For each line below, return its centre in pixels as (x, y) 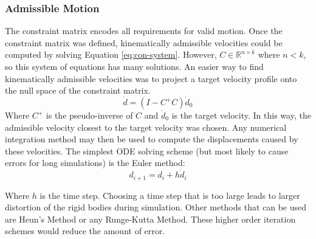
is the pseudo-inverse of (89, 115)
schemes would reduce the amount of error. (85, 231)
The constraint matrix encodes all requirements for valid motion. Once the (144, 31)
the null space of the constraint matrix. (78, 90)
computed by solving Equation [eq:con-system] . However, (111, 54)
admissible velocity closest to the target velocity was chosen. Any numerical (146, 127)
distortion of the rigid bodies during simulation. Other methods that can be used (156, 207)
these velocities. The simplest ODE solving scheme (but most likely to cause (147, 151)
